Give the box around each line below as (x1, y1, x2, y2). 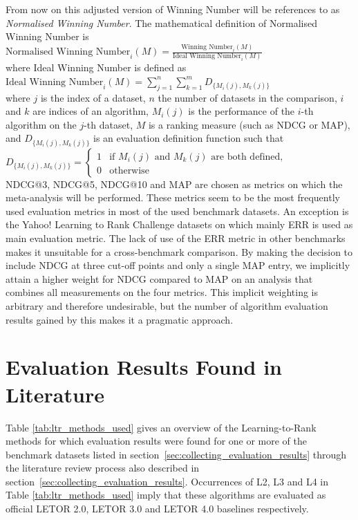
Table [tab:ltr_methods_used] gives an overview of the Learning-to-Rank (6, 420, 317, 434)
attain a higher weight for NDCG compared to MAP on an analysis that (6, 271, 313, 286)
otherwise (109, 165, 149, 176)
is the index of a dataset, (40, 90, 146, 104)
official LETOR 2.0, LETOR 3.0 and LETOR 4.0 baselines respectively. (6, 501, 309, 516)
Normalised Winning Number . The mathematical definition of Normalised (6, 15, 317, 30)
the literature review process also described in (6, 461, 200, 475)
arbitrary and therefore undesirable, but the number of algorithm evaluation (6, 299, 328, 313)
